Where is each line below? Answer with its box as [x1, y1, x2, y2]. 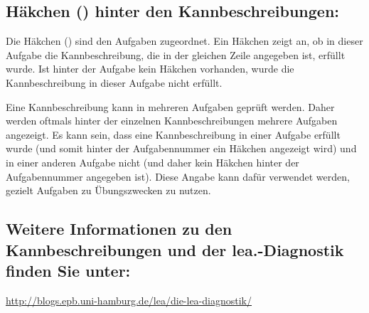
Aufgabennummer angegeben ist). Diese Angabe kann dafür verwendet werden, [6, 169, 350, 184]
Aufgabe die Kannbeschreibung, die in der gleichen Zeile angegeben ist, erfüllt [6, 47, 346, 62]
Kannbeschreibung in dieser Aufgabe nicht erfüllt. [6, 75, 223, 90]
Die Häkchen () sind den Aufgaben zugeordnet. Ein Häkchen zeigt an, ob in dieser [6, 33, 363, 48]
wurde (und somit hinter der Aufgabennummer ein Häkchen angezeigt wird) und [6, 141, 357, 156]
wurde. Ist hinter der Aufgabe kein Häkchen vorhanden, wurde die [6, 61, 294, 76]
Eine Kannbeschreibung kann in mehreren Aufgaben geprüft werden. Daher [6, 99, 335, 114]
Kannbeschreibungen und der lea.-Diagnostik [6, 238, 344, 260]
